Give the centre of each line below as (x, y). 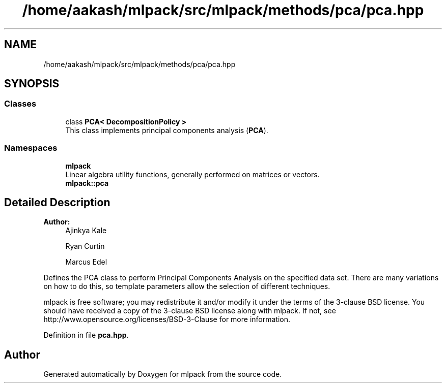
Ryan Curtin (85, 246)
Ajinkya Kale (86, 231)
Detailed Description (57, 202)
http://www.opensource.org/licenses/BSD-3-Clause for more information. (167, 319)
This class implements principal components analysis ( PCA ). (167, 130)
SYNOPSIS (32, 84)
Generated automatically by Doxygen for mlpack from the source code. (163, 374)
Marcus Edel (86, 262)
